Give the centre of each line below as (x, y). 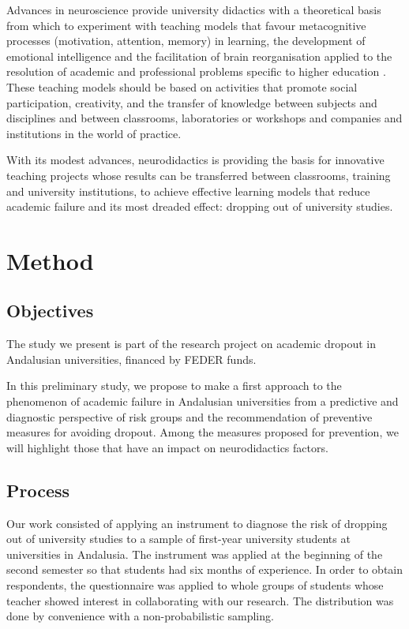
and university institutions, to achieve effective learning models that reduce (188, 191)
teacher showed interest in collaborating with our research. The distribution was (200, 600)
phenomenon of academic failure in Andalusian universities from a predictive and (203, 401)
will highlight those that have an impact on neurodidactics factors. (167, 447)
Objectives (50, 311)
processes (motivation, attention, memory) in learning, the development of (186, 41)
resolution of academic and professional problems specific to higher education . (196, 71)
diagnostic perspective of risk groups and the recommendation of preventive (189, 416)
